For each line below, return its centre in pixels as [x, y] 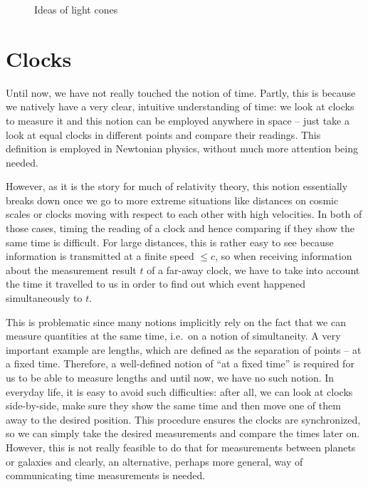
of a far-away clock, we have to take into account [253, 269]
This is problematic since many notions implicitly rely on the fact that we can [176, 321]
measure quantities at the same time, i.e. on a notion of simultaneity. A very [173, 336]
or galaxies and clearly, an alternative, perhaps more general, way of [154, 461]
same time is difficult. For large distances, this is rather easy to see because [170, 242]
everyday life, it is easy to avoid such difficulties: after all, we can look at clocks [179, 391]
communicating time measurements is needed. [106, 475]
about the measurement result [71, 269]
